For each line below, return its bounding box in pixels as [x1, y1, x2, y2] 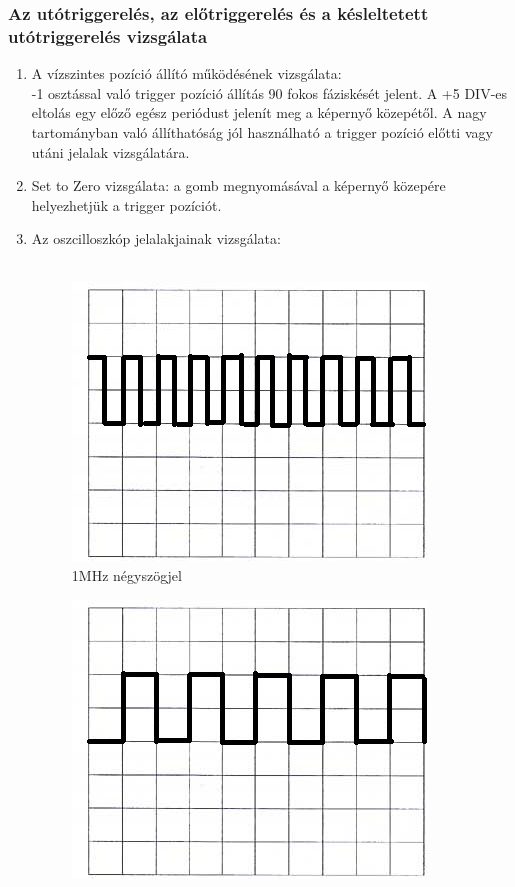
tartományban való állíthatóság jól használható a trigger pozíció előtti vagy [31, 121, 493, 142]
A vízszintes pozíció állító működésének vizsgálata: [31, 63, 342, 84]
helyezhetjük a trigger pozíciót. [31, 194, 222, 215]
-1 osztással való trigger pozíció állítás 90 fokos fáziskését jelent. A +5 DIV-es [31, 82, 508, 103]
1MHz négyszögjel [71, 565, 182, 586]
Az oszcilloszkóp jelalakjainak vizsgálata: [31, 228, 281, 249]
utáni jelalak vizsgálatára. [31, 141, 190, 162]
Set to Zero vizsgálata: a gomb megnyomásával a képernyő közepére [31, 175, 446, 196]
